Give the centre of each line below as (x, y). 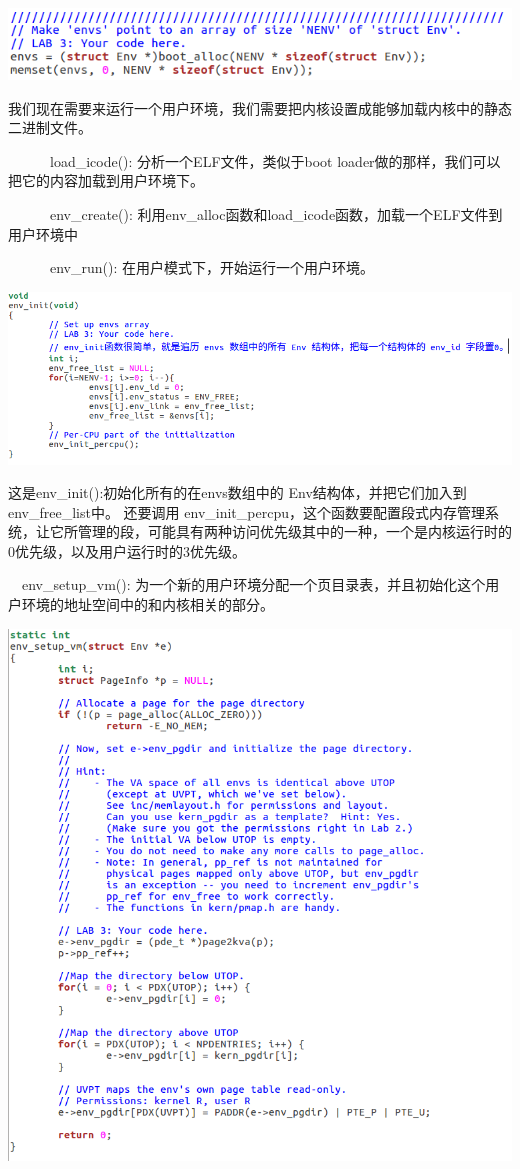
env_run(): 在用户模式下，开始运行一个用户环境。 (212, 267)
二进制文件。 (50, 127)
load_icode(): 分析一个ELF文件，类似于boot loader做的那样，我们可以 (275, 160)
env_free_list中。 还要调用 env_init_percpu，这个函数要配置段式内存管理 (246, 511)
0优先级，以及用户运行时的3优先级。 (127, 550)
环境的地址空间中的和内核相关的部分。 (147, 604)
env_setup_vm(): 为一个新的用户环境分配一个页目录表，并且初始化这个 (253, 584)
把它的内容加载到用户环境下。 (106, 180)
